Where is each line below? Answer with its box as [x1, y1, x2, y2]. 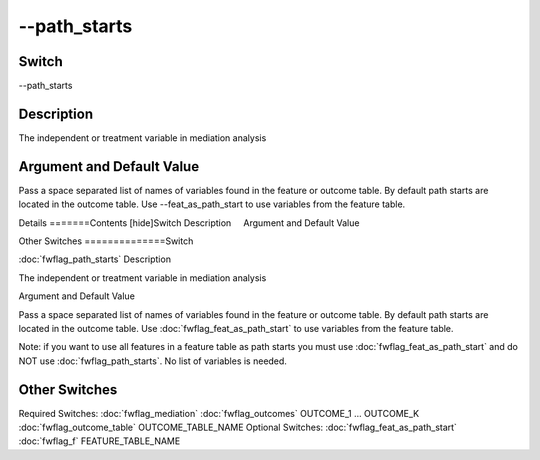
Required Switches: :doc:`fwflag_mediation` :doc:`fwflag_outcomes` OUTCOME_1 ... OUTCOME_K [18, 407, 420, 419]
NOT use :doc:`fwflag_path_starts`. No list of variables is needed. [18, 355, 287, 367]
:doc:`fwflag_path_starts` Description [18, 253, 172, 265]
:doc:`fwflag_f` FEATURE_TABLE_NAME [18, 435, 181, 447]
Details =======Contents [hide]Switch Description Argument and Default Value [18, 216, 360, 229]
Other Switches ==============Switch [18, 235, 194, 247]
